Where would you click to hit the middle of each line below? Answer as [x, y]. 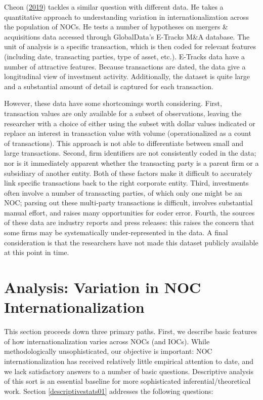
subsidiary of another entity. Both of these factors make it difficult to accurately [128, 173]
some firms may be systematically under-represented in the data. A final [116, 232]
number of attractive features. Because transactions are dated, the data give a [125, 66]
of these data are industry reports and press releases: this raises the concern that [129, 222]
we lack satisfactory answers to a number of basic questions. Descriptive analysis [129, 371]
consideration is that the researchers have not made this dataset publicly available [131, 242]
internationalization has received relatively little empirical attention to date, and [129, 361]
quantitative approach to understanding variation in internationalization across [126, 16]
